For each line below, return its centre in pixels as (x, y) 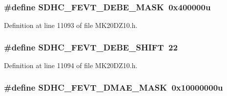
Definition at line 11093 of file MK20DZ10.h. (71, 25)
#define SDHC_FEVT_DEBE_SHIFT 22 (91, 47)
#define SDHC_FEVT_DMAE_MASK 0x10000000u (113, 87)
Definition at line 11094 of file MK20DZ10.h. (71, 65)
